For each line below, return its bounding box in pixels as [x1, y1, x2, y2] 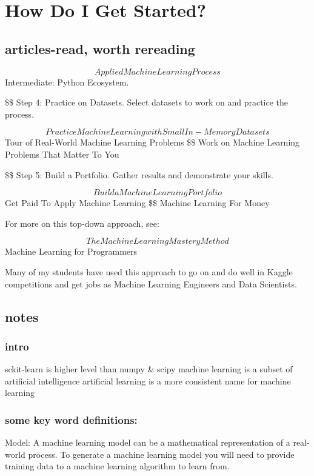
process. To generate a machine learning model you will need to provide [28, 448, 295, 460]
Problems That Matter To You [5, 147, 119, 160]
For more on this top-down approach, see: [5, 216, 159, 229]
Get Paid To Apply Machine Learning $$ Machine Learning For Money [5, 196, 270, 209]
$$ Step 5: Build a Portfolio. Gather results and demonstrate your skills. [5, 168, 273, 181]
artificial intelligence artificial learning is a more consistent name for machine [5, 374, 291, 387]
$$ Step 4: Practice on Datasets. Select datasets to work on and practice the [5, 96, 289, 109]
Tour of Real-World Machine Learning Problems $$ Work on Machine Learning [5, 136, 300, 149]
